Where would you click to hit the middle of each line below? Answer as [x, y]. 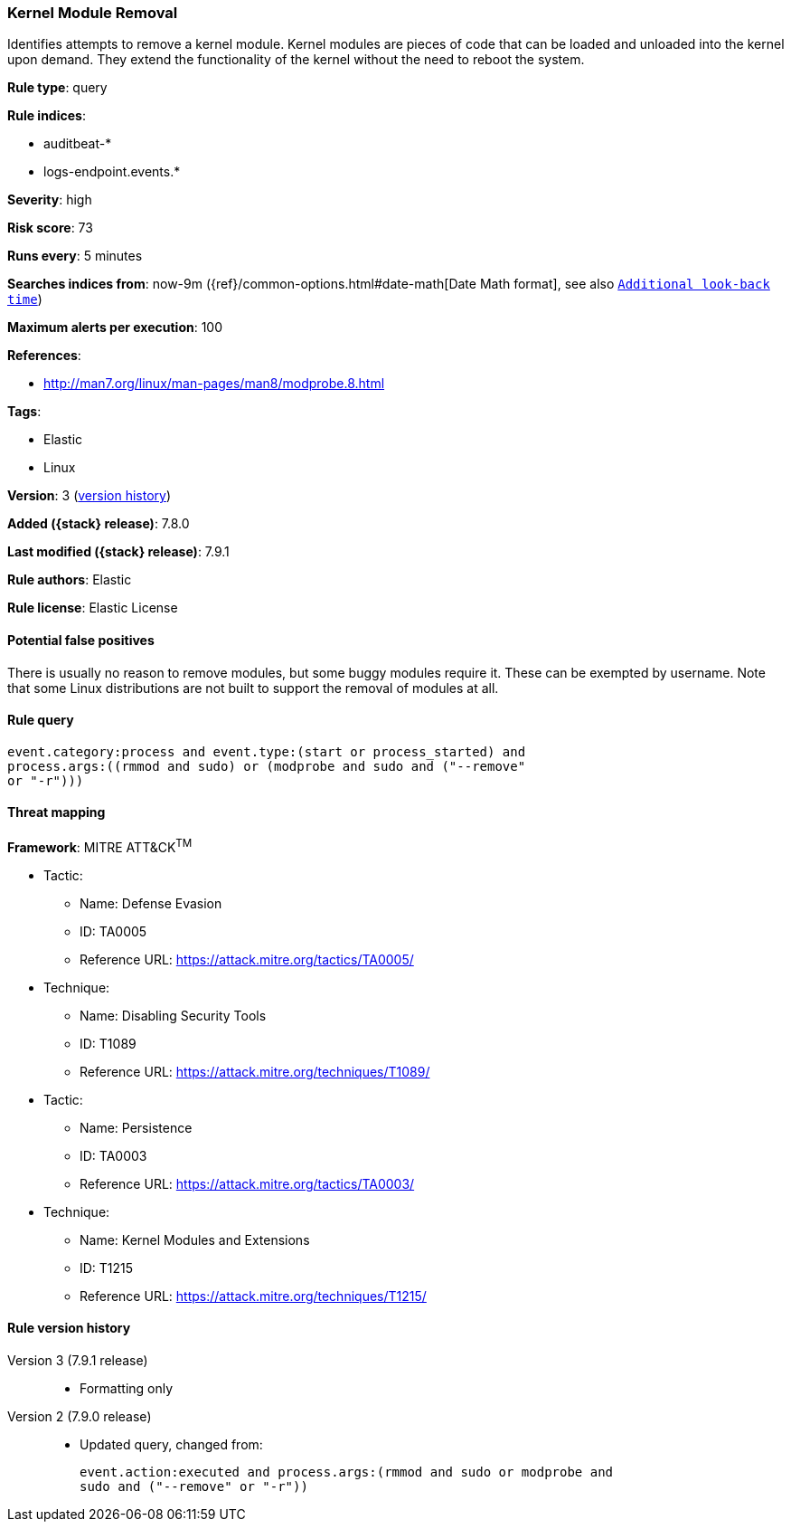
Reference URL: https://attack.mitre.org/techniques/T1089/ [255, 1071]
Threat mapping [56, 812]
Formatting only [127, 1388]
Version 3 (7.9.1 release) [78, 1360]
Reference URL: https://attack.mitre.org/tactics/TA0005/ [247, 959]
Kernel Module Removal [93, 13]
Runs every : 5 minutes [75, 256]
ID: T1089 [108, 1043]
